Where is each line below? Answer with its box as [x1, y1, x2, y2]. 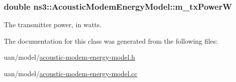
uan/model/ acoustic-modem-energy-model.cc [4, 68, 137, 78]
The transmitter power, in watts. [4, 19, 101, 30]
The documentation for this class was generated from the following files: [4, 35, 218, 46]
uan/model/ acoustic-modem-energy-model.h [4, 52, 135, 62]
